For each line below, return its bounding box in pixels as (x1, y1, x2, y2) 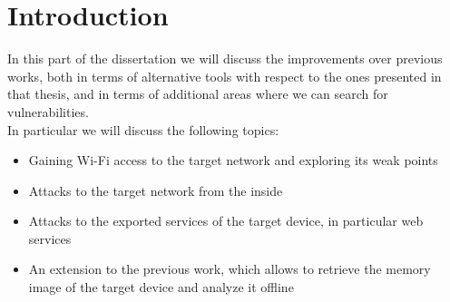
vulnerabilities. (7, 102, 89, 121)
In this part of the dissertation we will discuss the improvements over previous (7, 49, 443, 68)
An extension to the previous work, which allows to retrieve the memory (28, 259, 431, 278)
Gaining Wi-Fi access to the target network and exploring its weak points (28, 151, 438, 170)
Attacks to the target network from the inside (28, 180, 283, 200)
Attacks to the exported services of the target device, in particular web (28, 211, 424, 230)
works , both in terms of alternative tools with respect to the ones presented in (7, 66, 442, 85)
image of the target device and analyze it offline (28, 278, 294, 297)
